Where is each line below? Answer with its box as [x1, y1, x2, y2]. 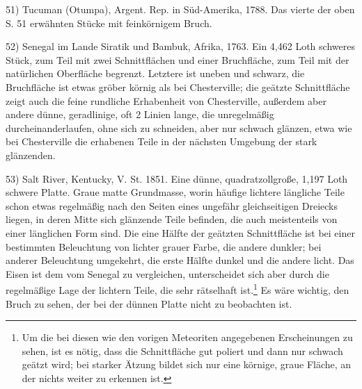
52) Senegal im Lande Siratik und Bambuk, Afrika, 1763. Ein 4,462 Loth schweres [6, 39, 355, 53]
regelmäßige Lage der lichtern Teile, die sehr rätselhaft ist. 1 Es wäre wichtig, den [6, 281, 349, 297]
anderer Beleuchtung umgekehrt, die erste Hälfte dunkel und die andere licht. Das [6, 253, 354, 267]
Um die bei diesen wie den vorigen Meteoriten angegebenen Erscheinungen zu [22, 330, 353, 345]
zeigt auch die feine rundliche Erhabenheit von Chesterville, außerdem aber [6, 93, 326, 108]
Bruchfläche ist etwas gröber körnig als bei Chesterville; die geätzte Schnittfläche [6, 79, 350, 94]
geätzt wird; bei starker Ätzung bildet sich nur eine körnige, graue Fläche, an [22, 357, 352, 372]
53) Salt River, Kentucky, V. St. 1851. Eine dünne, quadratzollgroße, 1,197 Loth [6, 171, 348, 185]
